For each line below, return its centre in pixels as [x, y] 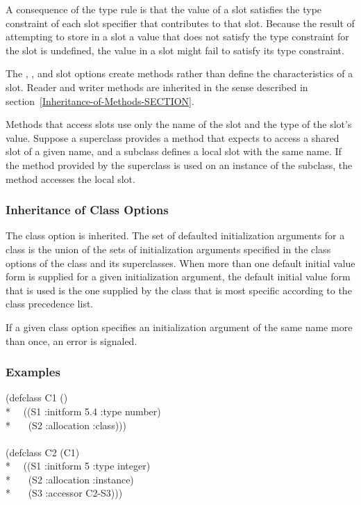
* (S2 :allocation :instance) [70, 479]
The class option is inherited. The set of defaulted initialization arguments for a [175, 235]
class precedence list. [50, 304]
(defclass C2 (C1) [43, 452]
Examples [33, 372]
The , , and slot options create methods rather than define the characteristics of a [179, 73]
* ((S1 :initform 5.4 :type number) [83, 411]
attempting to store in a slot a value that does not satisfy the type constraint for [177, 37]
